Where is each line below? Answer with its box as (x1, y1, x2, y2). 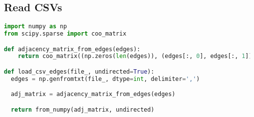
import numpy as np (4, 23, 67, 30)
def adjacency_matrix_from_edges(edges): (4, 45, 141, 53)
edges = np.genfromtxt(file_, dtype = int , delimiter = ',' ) (11, 75, 200, 82)
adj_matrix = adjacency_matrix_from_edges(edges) (11, 91, 175, 98)
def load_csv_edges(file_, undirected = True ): (4, 68, 154, 76)
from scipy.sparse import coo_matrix (4, 30, 127, 38)
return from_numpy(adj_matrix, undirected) (11, 106, 154, 113)
